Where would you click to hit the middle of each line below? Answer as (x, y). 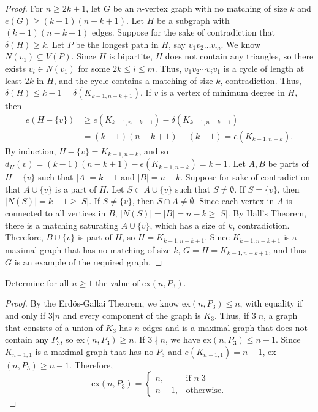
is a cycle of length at (264, 68)
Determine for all (37, 282)
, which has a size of (187, 225)
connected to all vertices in (55, 213)
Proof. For (24, 8)
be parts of (288, 163)
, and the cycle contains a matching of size (133, 80)
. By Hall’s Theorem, (267, 213)
